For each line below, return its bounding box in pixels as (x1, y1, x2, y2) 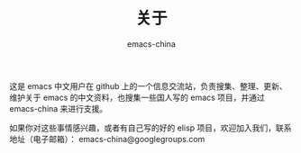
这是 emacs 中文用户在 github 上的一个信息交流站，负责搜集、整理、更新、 (9, 80, 288, 91)
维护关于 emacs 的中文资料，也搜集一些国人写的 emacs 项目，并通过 (9, 92, 266, 103)
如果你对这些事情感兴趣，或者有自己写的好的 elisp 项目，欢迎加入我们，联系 (9, 122, 292, 133)
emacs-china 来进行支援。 (9, 103, 108, 113)
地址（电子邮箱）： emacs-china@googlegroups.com (9, 133, 205, 144)
